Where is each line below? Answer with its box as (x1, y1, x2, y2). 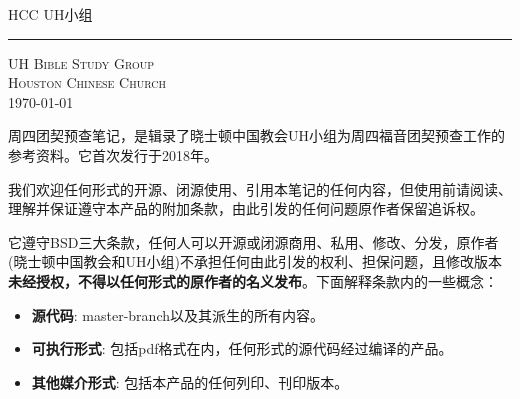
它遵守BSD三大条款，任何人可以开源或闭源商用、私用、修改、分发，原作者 (8, 231, 499, 252)
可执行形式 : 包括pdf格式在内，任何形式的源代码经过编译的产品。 (31, 338, 453, 359)
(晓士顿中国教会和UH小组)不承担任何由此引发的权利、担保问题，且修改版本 (8, 251, 502, 272)
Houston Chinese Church (8, 72, 166, 93)
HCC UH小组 (8, 4, 93, 24)
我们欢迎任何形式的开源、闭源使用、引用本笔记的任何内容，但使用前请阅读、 (8, 178, 512, 199)
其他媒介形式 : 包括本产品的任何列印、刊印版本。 (31, 371, 349, 392)
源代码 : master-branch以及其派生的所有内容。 (31, 304, 325, 325)
